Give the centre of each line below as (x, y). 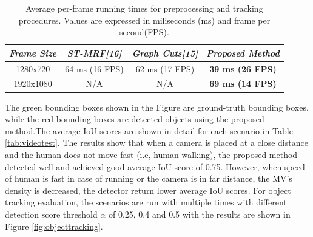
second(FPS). (144, 32)
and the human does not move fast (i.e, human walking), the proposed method (151, 154)
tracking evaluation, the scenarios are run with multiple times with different (146, 202)
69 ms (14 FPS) (243, 84)
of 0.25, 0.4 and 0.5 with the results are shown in (199, 214)
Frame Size (33, 53)
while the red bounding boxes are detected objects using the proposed (135, 119)
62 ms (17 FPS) (165, 68)
